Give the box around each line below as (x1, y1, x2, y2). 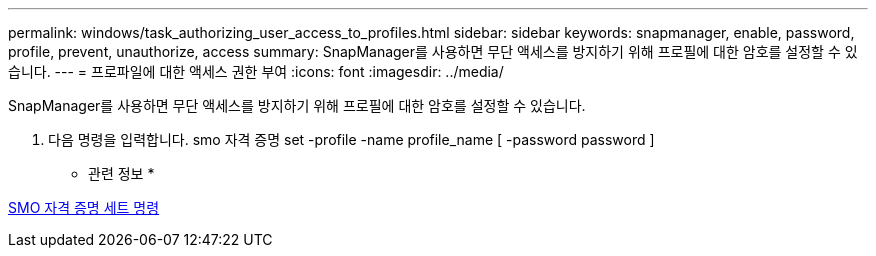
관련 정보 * (88, 165, 155, 182)
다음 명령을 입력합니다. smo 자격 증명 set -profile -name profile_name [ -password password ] (48, 131, 655, 148)
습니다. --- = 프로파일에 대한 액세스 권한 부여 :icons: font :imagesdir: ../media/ (8, 63, 504, 80)
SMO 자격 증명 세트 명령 (8, 199, 160, 216)
